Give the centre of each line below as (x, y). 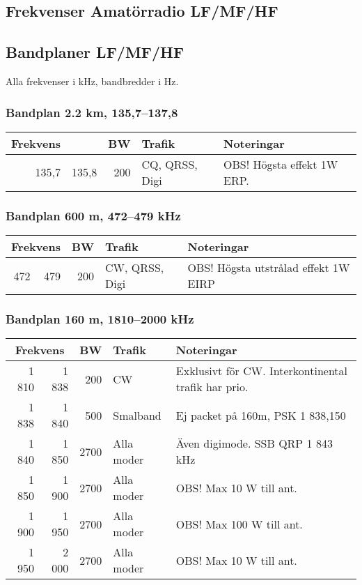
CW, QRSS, (135, 268)
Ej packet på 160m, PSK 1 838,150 (261, 415)
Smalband (137, 415)
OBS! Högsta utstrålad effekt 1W (269, 268)
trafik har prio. (212, 387)
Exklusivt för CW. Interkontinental (262, 371)
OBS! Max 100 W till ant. (239, 524)
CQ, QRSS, (170, 164)
